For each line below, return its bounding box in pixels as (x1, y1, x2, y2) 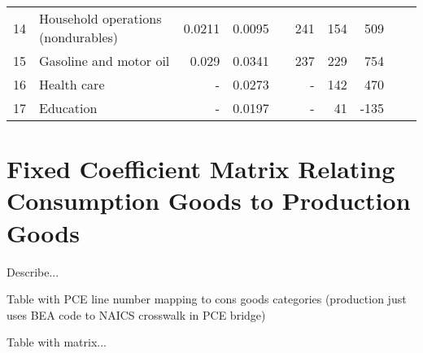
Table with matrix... (7, 333, 107, 351)
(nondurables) (39, 28, 119, 46)
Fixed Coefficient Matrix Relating (7, 152, 395, 185)
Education (39, 98, 98, 117)
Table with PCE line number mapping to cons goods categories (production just (7, 290, 407, 307)
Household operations (39, 9, 162, 28)
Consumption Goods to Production (7, 184, 411, 217)
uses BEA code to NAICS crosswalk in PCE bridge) (7, 306, 266, 323)
